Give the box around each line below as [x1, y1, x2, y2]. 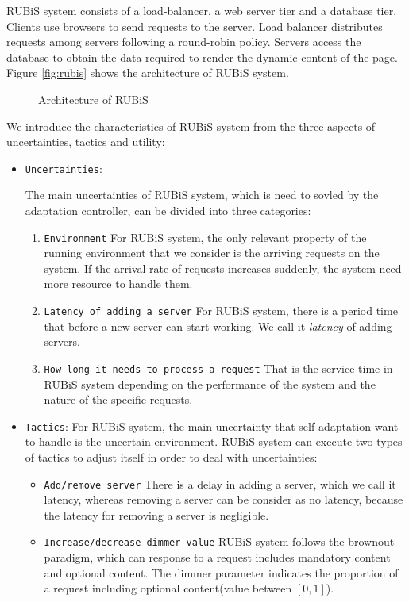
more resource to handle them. [44, 275, 193, 292]
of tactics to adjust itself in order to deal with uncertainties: [25, 448, 318, 465]
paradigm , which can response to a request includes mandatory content [44, 549, 391, 566]
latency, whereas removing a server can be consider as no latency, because [44, 491, 403, 508]
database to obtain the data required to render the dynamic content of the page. [6, 48, 398, 65]
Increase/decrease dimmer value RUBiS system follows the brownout [44, 533, 395, 550]
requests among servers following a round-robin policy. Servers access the [6, 33, 361, 50]
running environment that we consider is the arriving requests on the [44, 244, 380, 261]
